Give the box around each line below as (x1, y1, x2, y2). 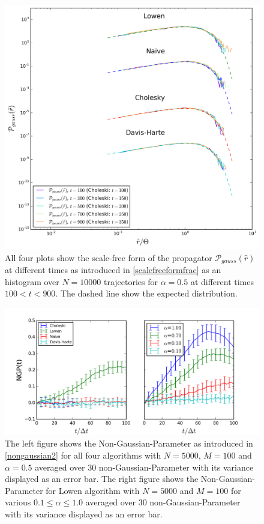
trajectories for (104, 275, 158, 288)
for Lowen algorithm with (46, 484, 140, 496)
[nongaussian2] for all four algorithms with (5, 449, 161, 462)
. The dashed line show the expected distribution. (55, 287, 238, 300)
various (5, 496, 31, 508)
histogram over (5, 275, 59, 288)
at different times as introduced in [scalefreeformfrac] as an (5, 264, 221, 276)
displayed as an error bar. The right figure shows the (5, 472, 199, 485)
